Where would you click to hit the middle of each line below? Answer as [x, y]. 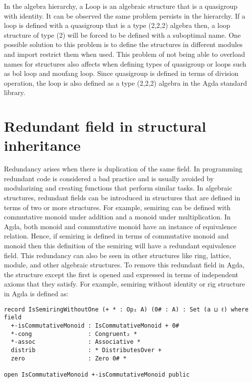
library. [15, 92]
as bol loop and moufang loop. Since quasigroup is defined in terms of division [121, 73]
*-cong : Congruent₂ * [74, 334]
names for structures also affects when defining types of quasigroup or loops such [125, 63]
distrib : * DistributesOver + [86, 350]
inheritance [42, 145]
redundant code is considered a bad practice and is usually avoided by [109, 178]
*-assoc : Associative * [76, 342]
